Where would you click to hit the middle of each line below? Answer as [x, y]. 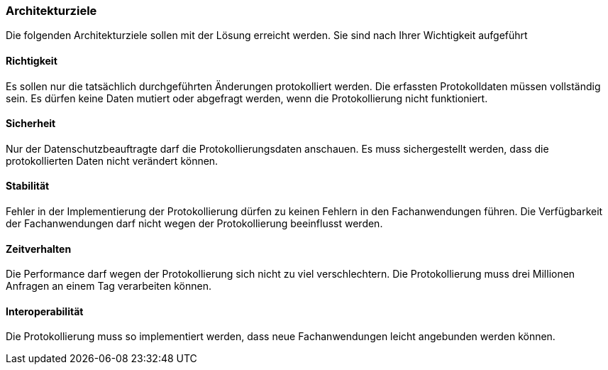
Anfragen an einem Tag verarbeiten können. [109, 286]
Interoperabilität [45, 311]
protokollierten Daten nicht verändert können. [112, 160]
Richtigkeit [32, 60]
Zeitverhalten [39, 249]
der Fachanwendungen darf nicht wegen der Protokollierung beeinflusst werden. [194, 224]
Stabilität [28, 186]
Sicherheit [31, 124]
